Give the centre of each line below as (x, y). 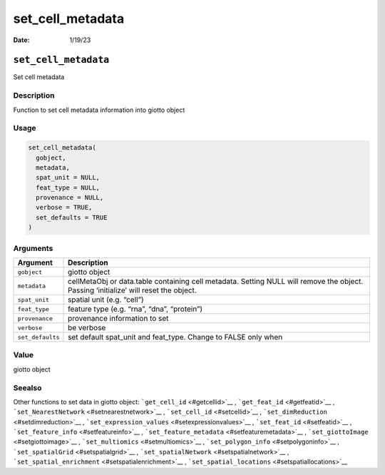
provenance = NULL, (70, 198)
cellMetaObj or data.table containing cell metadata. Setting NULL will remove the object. (216, 281)
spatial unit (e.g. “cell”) (106, 300)
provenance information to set (118, 318)
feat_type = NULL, (68, 188)
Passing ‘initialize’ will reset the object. (133, 290)
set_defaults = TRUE (72, 217)
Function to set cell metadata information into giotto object (99, 110)
